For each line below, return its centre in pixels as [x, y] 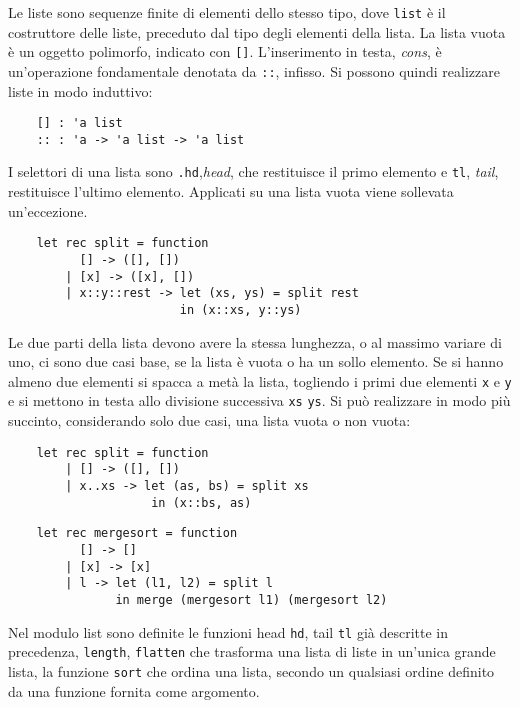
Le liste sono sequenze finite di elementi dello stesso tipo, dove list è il [227, 12]
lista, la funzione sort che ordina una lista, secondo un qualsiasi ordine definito [251, 670]
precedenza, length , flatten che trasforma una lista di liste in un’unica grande [252, 651]
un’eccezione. [48, 210]
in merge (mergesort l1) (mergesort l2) [251, 599]
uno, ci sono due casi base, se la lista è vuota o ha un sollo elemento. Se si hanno [256, 361]
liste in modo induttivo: [80, 90]
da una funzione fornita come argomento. [134, 690]
